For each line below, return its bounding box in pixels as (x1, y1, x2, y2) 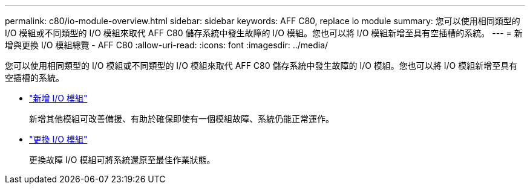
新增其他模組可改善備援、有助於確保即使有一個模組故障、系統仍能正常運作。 (29, 114, 334, 124)
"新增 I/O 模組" (29, 93, 88, 103)
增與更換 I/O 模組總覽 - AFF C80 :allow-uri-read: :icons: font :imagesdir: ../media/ (5, 40, 329, 50)
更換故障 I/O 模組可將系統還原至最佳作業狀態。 (29, 155, 215, 165)
